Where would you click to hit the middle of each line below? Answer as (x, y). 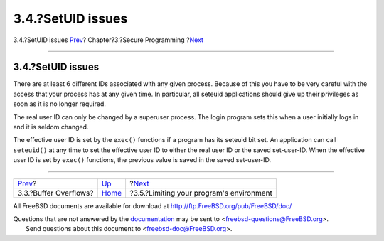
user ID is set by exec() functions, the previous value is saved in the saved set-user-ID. (142, 160)
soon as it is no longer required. (60, 104)
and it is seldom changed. (51, 127)
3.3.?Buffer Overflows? (55, 193)
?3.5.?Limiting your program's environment (201, 193)
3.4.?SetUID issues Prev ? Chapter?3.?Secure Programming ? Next (108, 40)
